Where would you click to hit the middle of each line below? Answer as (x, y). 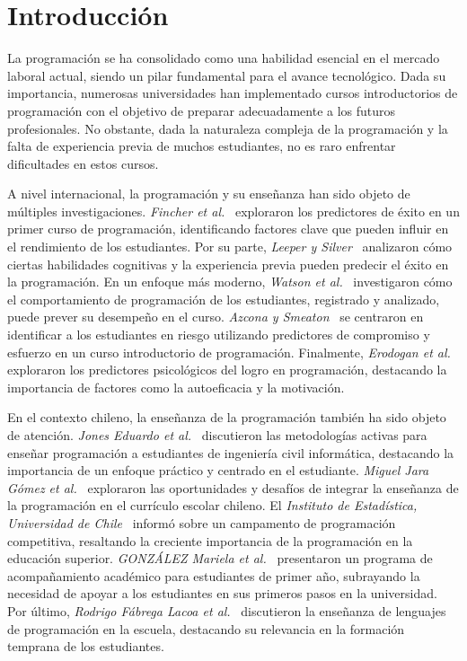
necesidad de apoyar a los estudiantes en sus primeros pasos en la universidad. (222, 593)
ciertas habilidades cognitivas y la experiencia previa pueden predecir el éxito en (228, 264)
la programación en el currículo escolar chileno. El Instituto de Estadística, (212, 505)
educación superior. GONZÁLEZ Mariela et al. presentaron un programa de (220, 558)
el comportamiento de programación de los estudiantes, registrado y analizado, (224, 299)
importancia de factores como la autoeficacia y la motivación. (176, 387)
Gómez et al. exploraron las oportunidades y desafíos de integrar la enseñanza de (233, 487)
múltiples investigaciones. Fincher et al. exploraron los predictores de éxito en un (233, 211)
